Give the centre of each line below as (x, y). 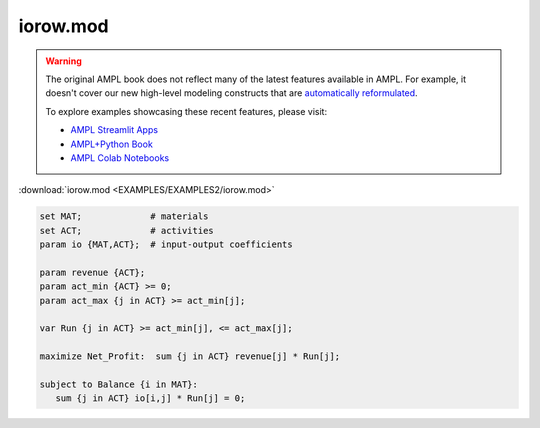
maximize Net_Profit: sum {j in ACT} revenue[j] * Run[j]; (190, 356)
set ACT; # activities (126, 230)
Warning (63, 61)
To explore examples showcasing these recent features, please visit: (186, 111)
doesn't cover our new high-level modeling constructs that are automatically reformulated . (232, 93)
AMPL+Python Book (112, 144)
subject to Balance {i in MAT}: (119, 384)
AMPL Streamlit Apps (114, 130)
